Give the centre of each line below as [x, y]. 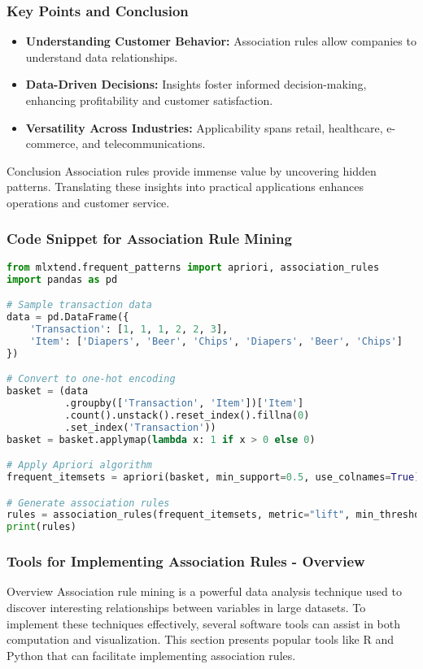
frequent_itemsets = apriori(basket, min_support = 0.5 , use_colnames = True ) [214, 477]
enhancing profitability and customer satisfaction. [149, 100]
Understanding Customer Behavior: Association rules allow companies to [221, 41]
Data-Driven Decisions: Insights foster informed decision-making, [196, 84]
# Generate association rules [88, 503]
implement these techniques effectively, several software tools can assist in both [204, 623]
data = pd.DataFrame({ [68, 317]
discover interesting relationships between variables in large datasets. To [186, 607]
